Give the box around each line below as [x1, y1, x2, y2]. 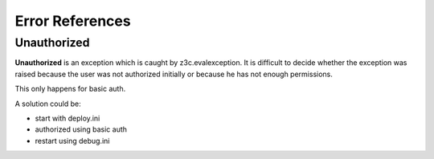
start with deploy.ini [35, 113, 100, 123]
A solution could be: [14, 99, 81, 108]
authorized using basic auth [35, 124, 128, 134]
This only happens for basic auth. [14, 84, 126, 94]
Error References [14, 12, 132, 30]
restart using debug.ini [35, 136, 110, 145]
